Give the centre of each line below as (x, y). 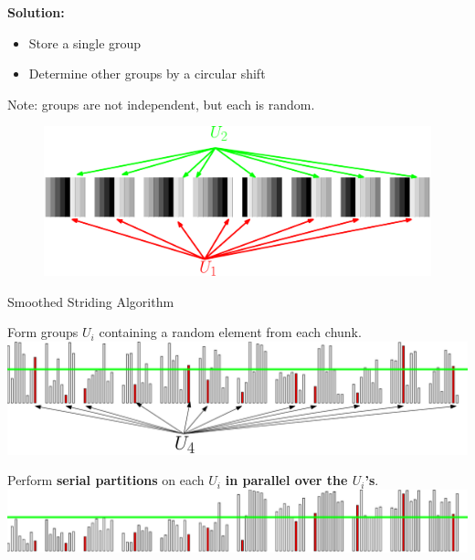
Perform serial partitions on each (106, 480)
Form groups (43, 332)
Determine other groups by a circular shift (147, 74)
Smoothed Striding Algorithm (91, 301)
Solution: (36, 12)
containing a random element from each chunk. (230, 332)
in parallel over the (286, 480)
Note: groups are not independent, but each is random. (161, 104)
